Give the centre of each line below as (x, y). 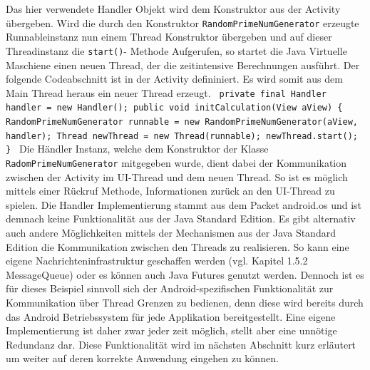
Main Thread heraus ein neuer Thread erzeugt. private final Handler (166, 92)
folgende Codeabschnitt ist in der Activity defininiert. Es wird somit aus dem (174, 79)
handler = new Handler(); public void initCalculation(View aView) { (174, 108)
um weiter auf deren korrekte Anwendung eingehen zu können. (142, 358)
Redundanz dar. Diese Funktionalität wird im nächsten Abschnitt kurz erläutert (181, 344)
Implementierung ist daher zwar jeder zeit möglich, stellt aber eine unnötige (171, 330)
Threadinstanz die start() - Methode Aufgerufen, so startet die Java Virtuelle (176, 50)
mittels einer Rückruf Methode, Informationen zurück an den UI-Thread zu (170, 191)
